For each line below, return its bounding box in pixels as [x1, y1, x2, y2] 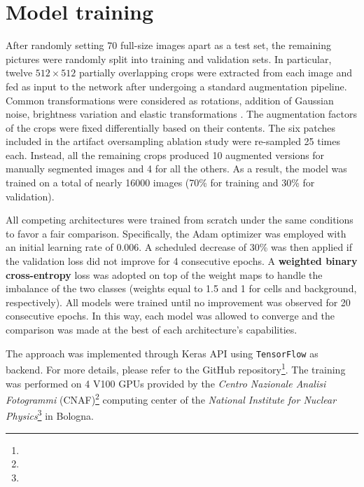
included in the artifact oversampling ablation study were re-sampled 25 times [6, 134, 341, 149]
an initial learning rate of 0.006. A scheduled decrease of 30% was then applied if [6, 240, 353, 254]
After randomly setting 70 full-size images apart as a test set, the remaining [6, 38, 331, 53]
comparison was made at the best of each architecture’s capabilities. [6, 322, 297, 336]
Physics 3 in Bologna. [6, 406, 94, 423]
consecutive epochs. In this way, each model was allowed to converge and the [6, 308, 335, 323]
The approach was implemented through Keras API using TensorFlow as [6, 345, 318, 360]
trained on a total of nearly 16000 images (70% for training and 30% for [6, 175, 315, 190]
